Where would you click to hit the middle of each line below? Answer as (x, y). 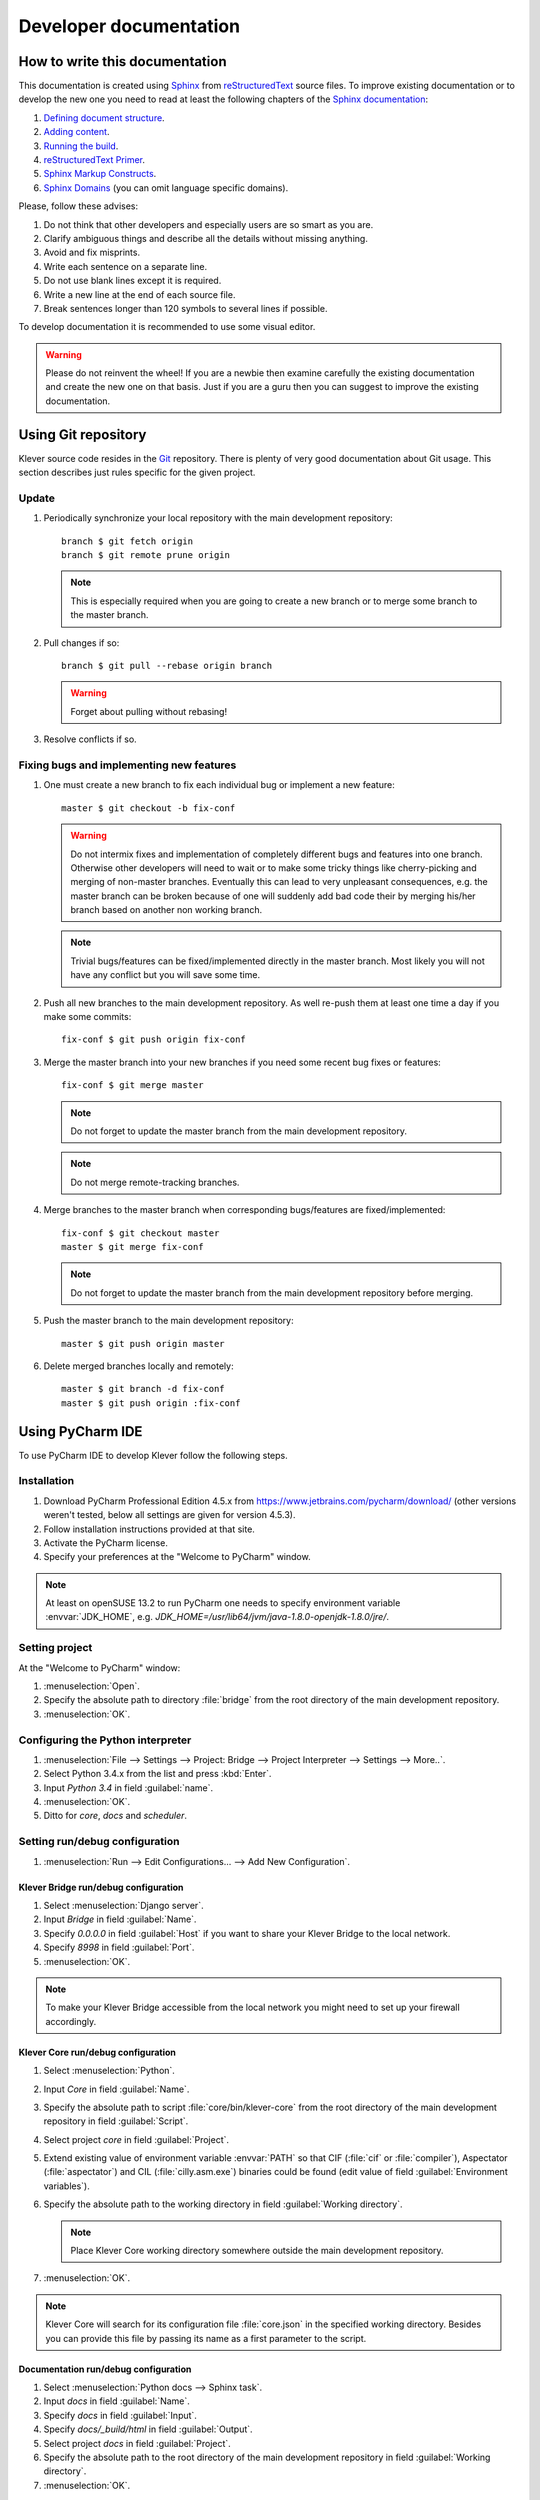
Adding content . (76, 132)
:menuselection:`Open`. (91, 1686)
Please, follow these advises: (78, 206)
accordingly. (71, 2021)
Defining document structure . (104, 117)
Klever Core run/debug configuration (97, 2052)
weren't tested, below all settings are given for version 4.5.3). (169, 1515)
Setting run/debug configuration (99, 1842)
